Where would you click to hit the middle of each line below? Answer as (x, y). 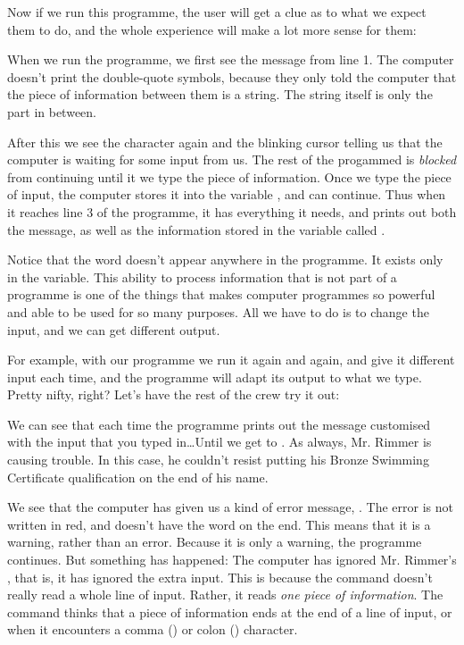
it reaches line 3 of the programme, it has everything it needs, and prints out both (232, 211)
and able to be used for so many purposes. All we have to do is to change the (218, 311)
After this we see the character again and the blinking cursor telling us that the (225, 142)
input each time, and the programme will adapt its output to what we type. (215, 377)
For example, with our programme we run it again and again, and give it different (231, 360)
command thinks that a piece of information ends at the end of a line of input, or (230, 611)
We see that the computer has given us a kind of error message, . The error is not (231, 507)
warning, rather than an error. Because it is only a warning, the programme (215, 542)
